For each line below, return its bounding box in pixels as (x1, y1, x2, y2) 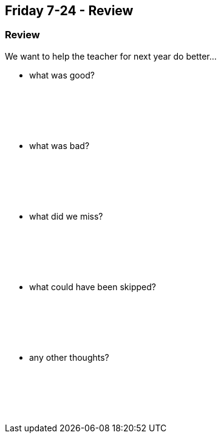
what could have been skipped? (29, 281, 156, 292)
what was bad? (29, 140, 90, 151)
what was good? (29, 69, 95, 80)
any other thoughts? (29, 352, 109, 363)
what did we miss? (29, 210, 103, 221)
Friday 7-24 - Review (5, 3, 134, 18)
